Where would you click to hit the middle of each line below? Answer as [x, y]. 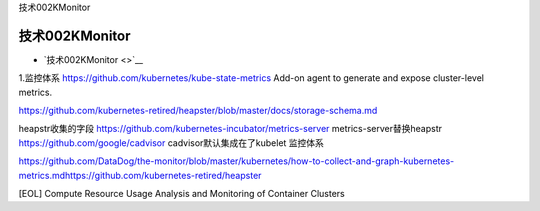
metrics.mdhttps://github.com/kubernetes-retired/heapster [140, 175]
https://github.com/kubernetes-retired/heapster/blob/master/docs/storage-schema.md [198, 111]
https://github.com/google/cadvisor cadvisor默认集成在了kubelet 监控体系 [171, 142]
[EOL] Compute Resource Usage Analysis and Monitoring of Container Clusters [181, 194]
